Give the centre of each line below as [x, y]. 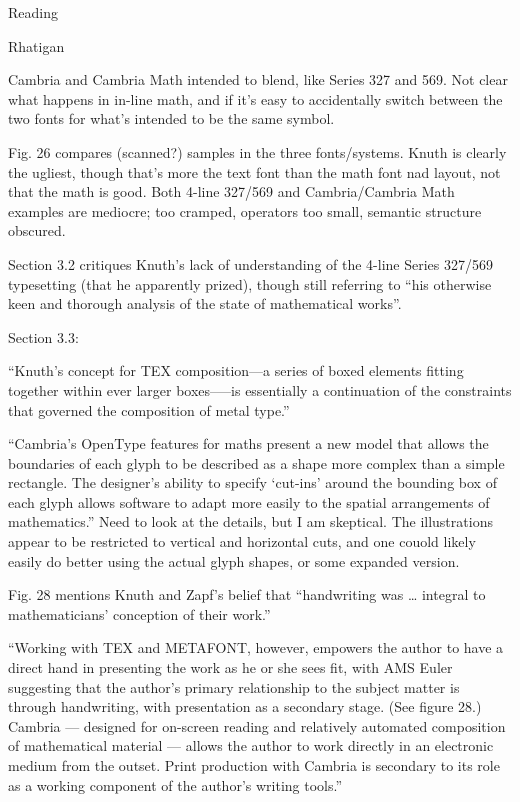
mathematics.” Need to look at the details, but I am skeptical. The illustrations [250, 521]
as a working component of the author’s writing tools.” [175, 784]
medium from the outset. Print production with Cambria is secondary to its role [254, 765]
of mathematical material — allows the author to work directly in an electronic [251, 745]
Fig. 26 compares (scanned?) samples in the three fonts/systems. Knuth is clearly [257, 151]
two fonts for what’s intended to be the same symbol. [171, 118]
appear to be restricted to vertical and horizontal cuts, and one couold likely [242, 541]
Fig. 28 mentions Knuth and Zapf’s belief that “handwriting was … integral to [247, 594]
